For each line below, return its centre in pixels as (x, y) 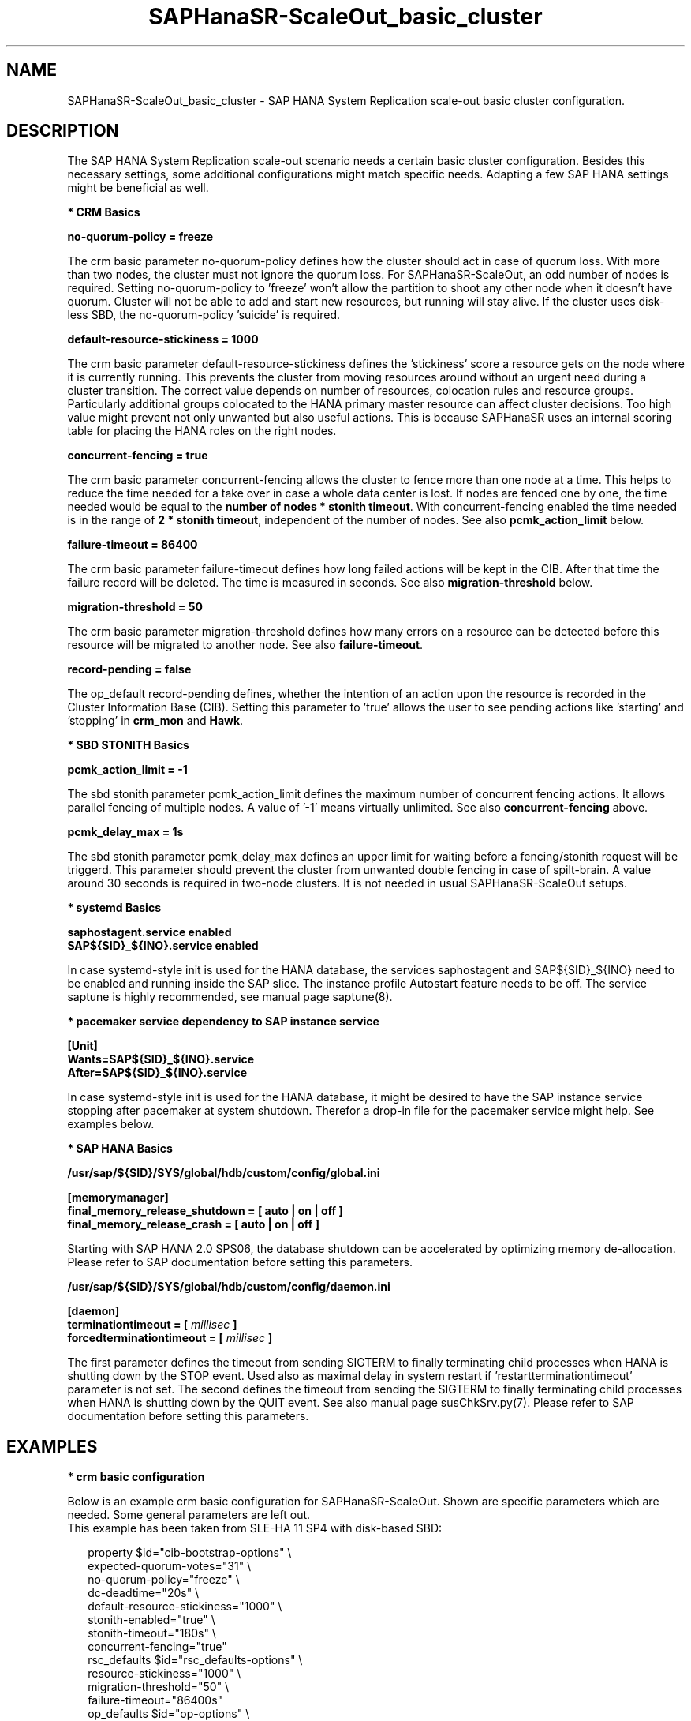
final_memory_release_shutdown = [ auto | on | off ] (205, 1211)
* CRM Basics (104, 212)
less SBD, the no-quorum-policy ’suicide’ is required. (204, 315)
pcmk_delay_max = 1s (125, 832)
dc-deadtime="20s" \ (144, 1593)
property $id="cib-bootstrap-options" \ (190, 1553)
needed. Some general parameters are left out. (189, 1515)
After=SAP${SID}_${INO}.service (157, 1073)
